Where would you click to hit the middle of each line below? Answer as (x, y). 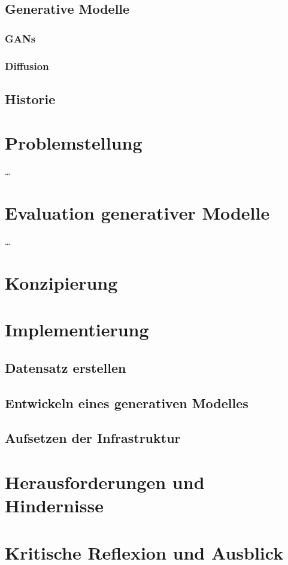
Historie (30, 98)
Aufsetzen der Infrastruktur (93, 438)
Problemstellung (74, 143)
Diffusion (27, 66)
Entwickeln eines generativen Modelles (127, 403)
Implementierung (77, 329)
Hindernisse (54, 505)
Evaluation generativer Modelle (137, 213)
